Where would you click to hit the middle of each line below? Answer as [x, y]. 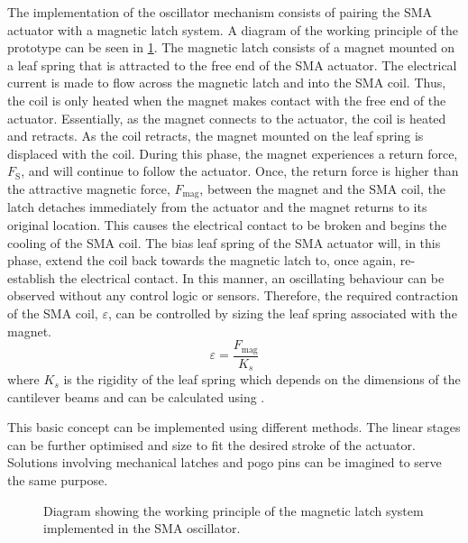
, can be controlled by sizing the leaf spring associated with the [282, 313]
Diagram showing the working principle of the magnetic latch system [234, 510]
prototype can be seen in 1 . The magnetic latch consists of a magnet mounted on [231, 47]
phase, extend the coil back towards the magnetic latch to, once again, [202, 260]
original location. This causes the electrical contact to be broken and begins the [227, 224]
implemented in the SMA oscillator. [142, 528]
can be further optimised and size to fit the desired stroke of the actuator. [211, 444]
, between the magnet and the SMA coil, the [322, 188]
